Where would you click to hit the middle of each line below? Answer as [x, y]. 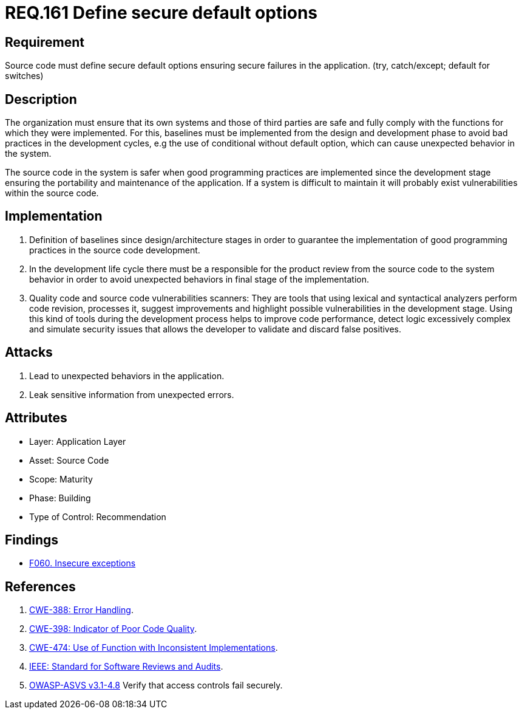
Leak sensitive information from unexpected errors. [132, 394]
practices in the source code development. [115, 250]
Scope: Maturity [61, 479]
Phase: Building [60, 498]
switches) [24, 76]
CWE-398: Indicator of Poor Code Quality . [113, 629]
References [40, 586]
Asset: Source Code [69, 460]
